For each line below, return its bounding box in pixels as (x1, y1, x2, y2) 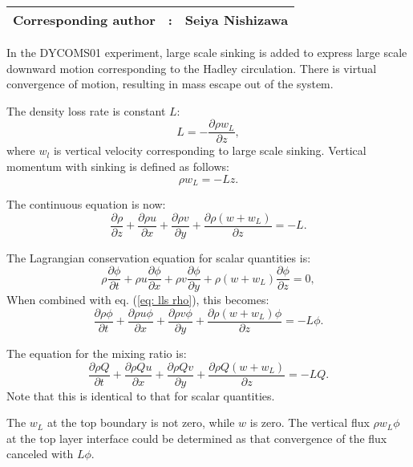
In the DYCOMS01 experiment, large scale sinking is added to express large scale (6, 44, 407, 60)
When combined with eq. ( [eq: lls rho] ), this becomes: (6, 291, 269, 308)
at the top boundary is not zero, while (47, 414, 235, 431)
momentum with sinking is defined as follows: (6, 158, 229, 175)
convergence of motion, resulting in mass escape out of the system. (6, 75, 334, 92)
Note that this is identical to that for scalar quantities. (6, 387, 275, 404)
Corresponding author (13, 10, 156, 29)
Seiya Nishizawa (184, 10, 289, 29)
